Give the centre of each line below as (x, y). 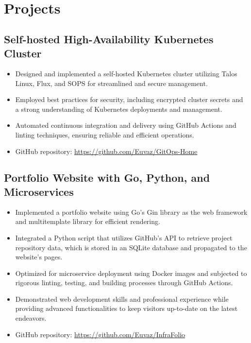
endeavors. (31, 318)
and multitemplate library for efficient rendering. (88, 221)
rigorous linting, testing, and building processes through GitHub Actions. (124, 283)
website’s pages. (39, 257)
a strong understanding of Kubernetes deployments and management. (119, 109)
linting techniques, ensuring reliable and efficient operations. (105, 134)
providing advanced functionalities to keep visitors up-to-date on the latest (126, 308)
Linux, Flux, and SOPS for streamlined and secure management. (111, 83)
